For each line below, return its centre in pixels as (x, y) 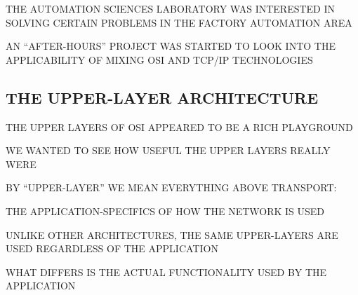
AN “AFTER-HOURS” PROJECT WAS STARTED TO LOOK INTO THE (171, 46)
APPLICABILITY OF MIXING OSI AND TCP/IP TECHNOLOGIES (159, 59)
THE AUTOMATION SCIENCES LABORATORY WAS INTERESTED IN (171, 8)
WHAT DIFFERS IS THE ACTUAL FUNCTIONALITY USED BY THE (166, 272)
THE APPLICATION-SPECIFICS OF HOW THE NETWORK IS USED (165, 211)
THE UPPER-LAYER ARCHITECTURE (162, 97)
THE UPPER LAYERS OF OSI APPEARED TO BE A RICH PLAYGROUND (179, 126)
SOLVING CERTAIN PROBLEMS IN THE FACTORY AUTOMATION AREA (179, 22)
